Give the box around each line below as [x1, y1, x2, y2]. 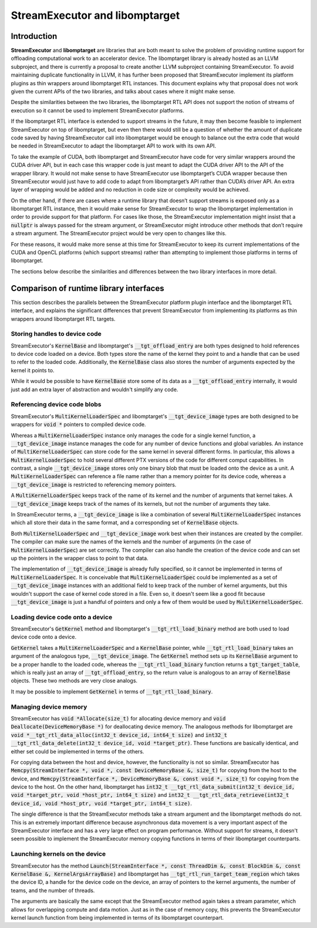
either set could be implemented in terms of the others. [11, 747, 144, 755]
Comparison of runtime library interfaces [11, 283, 164, 293]
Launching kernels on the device [11, 850, 106, 858]
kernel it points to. [11, 366, 55, 373]
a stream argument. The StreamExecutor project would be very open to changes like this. [11, 230, 227, 237]
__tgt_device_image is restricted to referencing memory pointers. [11, 481, 177, 488]
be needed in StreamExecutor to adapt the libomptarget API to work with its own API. [11, 142, 217, 149]
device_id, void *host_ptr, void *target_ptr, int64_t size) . [11, 800, 192, 807]
